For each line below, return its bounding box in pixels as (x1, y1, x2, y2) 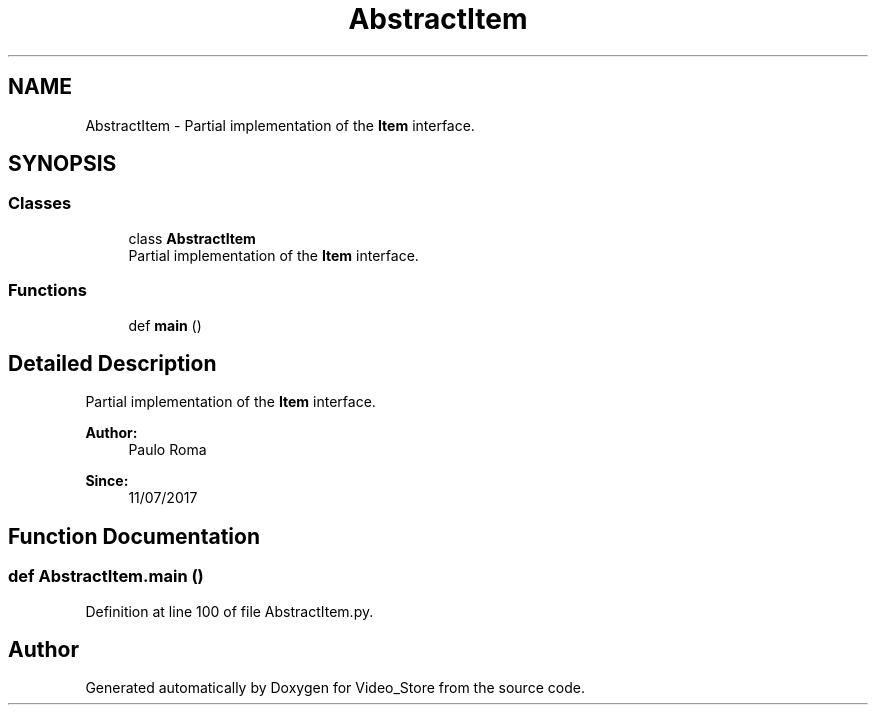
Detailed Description (8, 350, 217, 376)
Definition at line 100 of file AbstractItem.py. (85, 602, 374, 620)
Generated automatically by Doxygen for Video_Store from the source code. (85, 679, 585, 697)
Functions (8, 280, 87, 301)
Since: (85, 472, 129, 490)
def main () (128, 316, 202, 334)
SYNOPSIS (8, 151, 117, 177)
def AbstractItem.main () (8, 566, 204, 587)
